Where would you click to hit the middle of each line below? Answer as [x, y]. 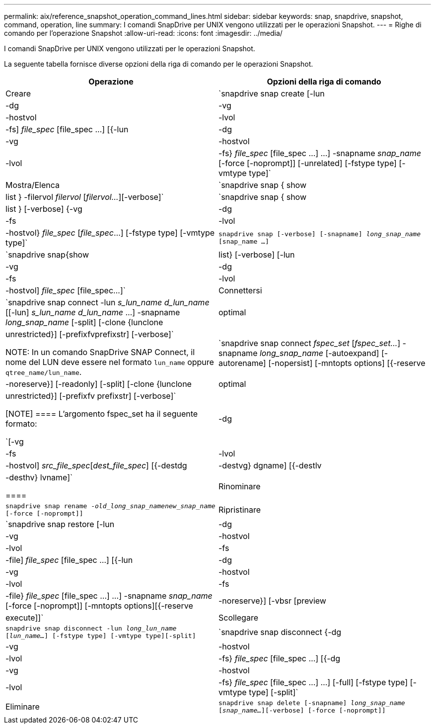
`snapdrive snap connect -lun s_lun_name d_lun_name [108, 302]
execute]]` [25, 618]
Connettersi [240, 290]
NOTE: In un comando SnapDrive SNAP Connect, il [100, 352]
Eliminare [23, 707]
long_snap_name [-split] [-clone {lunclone [84, 322]
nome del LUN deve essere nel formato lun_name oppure [110, 362]
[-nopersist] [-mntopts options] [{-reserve [347, 363]
